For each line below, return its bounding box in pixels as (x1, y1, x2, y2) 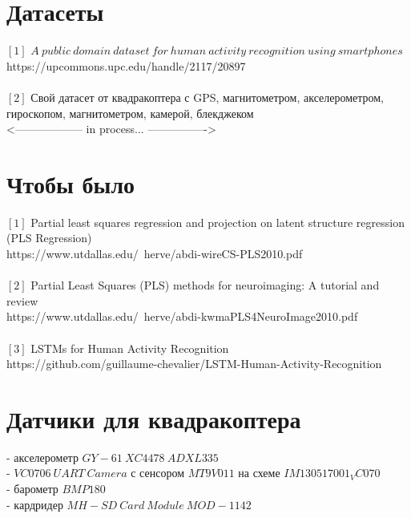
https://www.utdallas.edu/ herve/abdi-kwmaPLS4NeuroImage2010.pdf (6, 308, 358, 325)
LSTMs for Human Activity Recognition (30, 339, 229, 356)
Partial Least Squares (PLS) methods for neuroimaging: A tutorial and (30, 277, 380, 293)
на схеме (238, 464, 280, 481)
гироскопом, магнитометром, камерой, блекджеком (6, 104, 254, 121)
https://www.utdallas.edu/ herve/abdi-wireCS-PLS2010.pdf (6, 245, 303, 261)
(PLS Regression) (6, 229, 92, 246)
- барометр (6, 480, 58, 497)
